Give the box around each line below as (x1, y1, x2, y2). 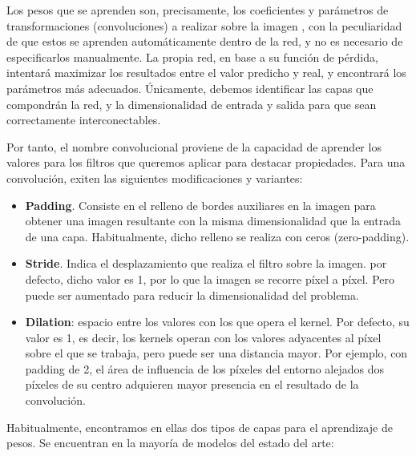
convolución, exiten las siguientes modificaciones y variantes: (6, 169, 303, 186)
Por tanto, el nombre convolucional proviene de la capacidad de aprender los (6, 138, 382, 155)
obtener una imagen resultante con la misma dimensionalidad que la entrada (25, 212, 401, 229)
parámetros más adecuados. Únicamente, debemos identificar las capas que (6, 79, 374, 96)
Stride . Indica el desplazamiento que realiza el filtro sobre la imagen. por (25, 255, 387, 272)
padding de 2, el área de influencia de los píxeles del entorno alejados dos (25, 360, 385, 377)
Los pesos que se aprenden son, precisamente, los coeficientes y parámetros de (6, 2, 389, 18)
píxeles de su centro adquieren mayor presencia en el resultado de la (25, 376, 359, 393)
